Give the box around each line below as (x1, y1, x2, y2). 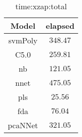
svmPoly (8, 35, 38, 46)
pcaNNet (8, 119, 38, 131)
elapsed (45, 20, 75, 31)
